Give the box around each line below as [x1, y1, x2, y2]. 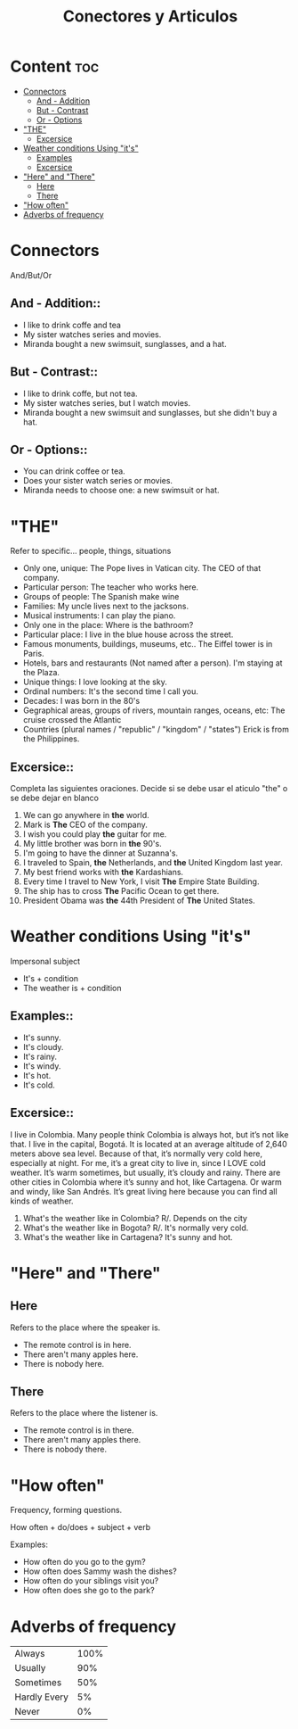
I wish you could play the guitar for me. [22, 829, 167, 840]
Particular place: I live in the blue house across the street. [22, 629, 234, 640]
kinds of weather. [10, 1195, 74, 1206]
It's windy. [22, 1060, 61, 1071]
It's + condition [22, 973, 79, 983]
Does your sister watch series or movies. [22, 476, 173, 486]
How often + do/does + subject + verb [10, 1522, 151, 1533]
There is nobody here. [22, 1358, 105, 1369]
